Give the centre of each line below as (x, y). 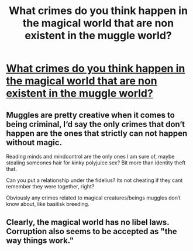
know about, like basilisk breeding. (48, 204)
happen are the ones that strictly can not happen (97, 133)
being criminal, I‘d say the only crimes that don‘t (96, 124)
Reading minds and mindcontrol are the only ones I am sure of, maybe (90, 157)
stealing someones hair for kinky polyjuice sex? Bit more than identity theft (96, 163)
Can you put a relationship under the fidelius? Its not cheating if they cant (94, 180)
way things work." (40, 241)
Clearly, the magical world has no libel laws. (88, 223)
